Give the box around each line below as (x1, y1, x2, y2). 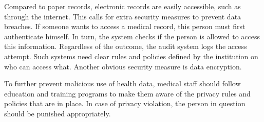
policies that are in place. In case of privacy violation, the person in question (4, 98, 246, 109)
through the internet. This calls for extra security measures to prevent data (4, 11, 241, 21)
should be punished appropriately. (4, 108, 111, 118)
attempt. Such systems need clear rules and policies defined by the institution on (4, 51, 258, 61)
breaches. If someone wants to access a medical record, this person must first (4, 21, 246, 32)
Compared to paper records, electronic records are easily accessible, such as (4, 1, 241, 11)
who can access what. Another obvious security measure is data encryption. (4, 61, 242, 71)
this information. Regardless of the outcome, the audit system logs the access (4, 41, 247, 52)
